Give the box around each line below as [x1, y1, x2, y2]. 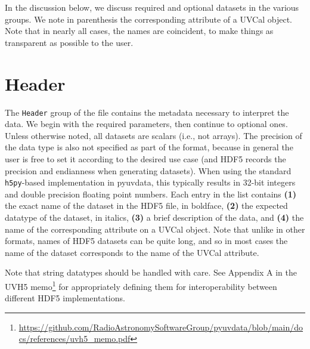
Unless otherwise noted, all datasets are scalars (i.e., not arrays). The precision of [5, 129, 302, 141]
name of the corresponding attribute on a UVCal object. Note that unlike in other [5, 223, 305, 235]
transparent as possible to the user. [5, 36, 134, 48]
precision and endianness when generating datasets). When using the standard [5, 164, 292, 177]
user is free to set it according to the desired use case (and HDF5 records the [5, 152, 286, 165]
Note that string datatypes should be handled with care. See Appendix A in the [5, 266, 297, 279]
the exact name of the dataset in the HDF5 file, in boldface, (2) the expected [5, 199, 288, 212]
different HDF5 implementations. [5, 292, 125, 304]
